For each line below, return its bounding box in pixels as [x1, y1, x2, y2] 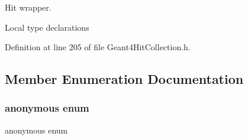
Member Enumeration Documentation [5, 70, 244, 88]
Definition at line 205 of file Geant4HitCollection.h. [5, 41, 191, 53]
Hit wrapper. [5, 1, 51, 13]
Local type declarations [5, 21, 89, 33]
